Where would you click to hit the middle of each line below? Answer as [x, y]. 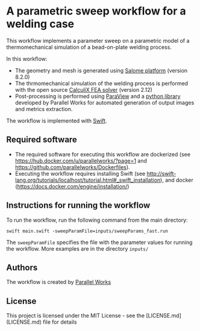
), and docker [177, 180]
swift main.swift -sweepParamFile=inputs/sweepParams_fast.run [87, 231]
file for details [60, 322]
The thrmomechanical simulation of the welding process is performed [102, 83]
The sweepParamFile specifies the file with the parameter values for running [99, 242]
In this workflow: [27, 59]
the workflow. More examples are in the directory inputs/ [77, 248]
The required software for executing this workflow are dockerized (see [103, 154]
